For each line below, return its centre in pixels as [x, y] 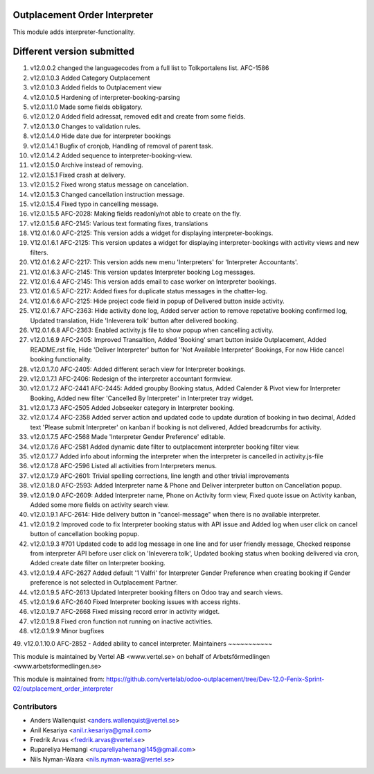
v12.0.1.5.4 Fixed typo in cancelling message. [94, 204]
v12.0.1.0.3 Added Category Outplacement [90, 78]
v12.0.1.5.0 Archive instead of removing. [87, 165]
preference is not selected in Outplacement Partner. [104, 583]
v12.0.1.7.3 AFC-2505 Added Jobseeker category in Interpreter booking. [132, 408]
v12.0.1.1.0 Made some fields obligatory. [86, 107]
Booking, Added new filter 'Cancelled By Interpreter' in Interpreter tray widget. [142, 398]
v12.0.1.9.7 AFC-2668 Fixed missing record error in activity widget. [125, 612]
